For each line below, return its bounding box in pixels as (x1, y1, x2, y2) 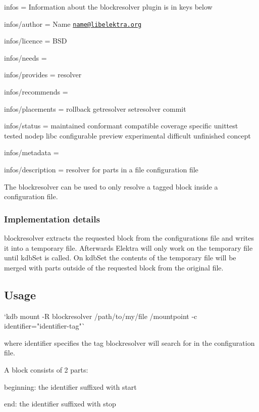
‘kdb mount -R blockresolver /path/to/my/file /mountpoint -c (4, 310, 197, 321)
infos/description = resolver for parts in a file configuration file (4, 164, 198, 174)
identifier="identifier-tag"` (4, 321, 85, 331)
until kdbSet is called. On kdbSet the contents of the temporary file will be (4, 252, 236, 263)
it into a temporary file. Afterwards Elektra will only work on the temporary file (4, 242, 253, 253)
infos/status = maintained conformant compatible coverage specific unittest (4, 120, 238, 131)
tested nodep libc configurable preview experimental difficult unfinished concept (4, 130, 251, 141)
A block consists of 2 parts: (4, 364, 88, 375)
